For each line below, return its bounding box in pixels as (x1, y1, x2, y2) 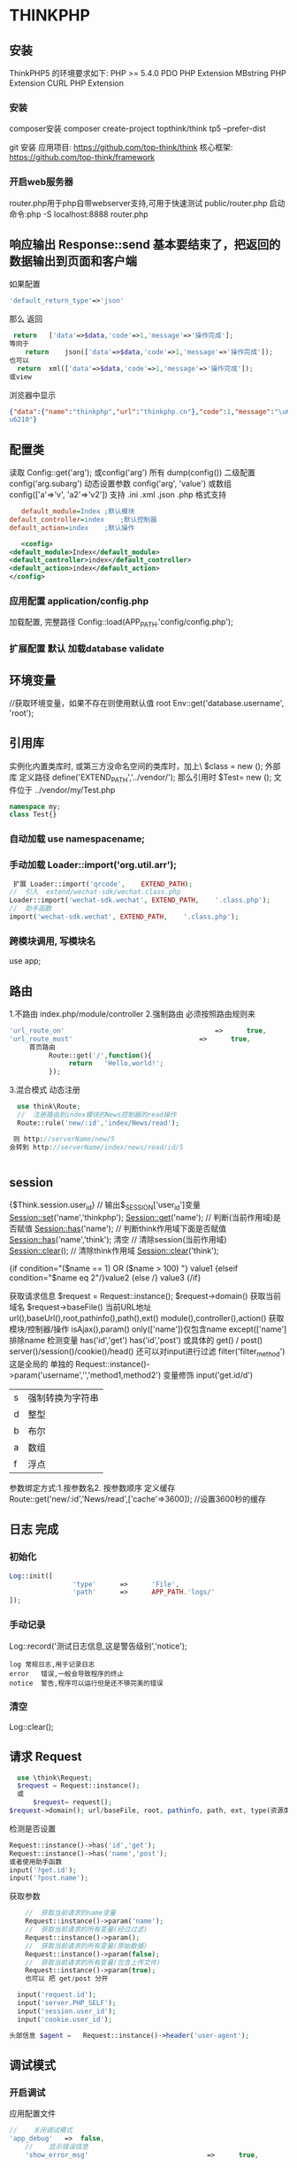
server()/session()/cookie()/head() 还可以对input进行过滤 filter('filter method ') (9, 1346, 286, 1359)
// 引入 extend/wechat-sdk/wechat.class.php (9, 888, 181, 896)
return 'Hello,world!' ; (68, 1059, 164, 1068)
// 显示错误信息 (25, 2142, 88, 2151)
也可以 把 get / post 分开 (25, 1974, 109, 1983)
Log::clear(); (9, 1721, 55, 1732)
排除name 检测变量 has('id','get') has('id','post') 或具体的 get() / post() (9, 1335, 263, 1346)
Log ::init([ (9, 1572, 53, 1580)
